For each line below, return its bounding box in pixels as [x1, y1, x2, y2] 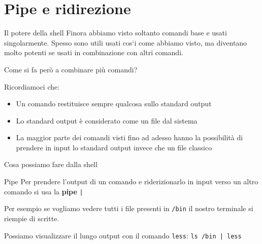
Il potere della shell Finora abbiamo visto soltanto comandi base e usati [4, 27, 227, 38]
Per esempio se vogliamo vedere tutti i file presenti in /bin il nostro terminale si [4, 203, 253, 214]
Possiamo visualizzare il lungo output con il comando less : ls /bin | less [4, 230, 242, 240]
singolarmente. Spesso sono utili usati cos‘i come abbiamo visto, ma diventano [4, 37, 247, 48]
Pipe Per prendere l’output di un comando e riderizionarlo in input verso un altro [4, 176, 258, 187]
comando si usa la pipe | [4, 186, 83, 196]
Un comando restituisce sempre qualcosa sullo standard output [16, 98, 212, 109]
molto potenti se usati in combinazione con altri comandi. [4, 47, 183, 58]
